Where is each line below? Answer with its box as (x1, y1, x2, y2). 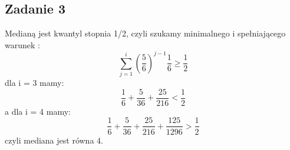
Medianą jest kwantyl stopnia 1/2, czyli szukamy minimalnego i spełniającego (5, 27, 286, 39)
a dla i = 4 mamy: (5, 105, 71, 117)
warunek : (5, 38, 40, 51)
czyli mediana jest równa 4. (5, 134, 103, 146)
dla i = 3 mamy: (5, 76, 64, 89)
